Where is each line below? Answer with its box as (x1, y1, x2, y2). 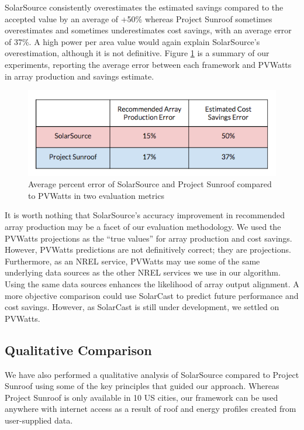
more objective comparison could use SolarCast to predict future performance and (5, 289, 299, 301)
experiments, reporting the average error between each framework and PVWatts (5, 58, 292, 70)
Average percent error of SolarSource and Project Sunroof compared (28, 178, 272, 190)
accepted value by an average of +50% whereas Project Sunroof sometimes (5, 12, 272, 25)
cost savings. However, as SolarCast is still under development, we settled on (5, 301, 279, 313)
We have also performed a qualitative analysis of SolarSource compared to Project (5, 368, 299, 380)
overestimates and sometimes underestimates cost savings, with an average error (5, 24, 292, 36)
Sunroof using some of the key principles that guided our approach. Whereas (5, 380, 279, 392)
